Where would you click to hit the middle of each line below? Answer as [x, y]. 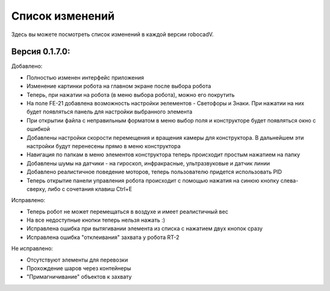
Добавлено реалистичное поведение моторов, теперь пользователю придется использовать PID [154, 172]
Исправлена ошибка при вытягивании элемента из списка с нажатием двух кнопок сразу [145, 229]
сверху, [37, 189]
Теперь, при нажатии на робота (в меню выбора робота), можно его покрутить [131, 94]
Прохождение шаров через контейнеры [79, 268]
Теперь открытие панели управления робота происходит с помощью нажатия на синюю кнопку [153, 180]
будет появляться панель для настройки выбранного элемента [109, 112]
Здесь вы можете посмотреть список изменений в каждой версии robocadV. [112, 34]
